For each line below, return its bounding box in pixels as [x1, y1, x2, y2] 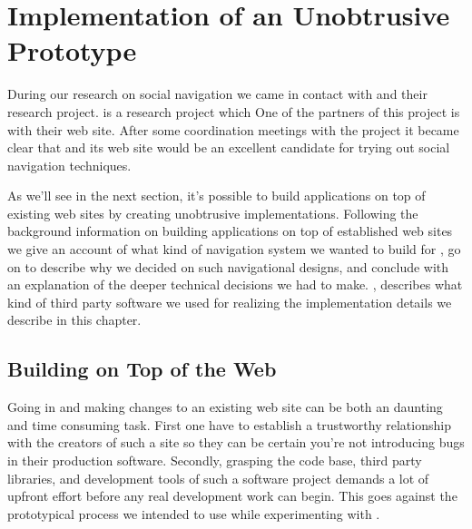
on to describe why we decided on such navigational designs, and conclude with [7, 257, 449, 276]
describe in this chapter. [7, 310, 142, 329]
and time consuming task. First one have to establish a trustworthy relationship [7, 415, 451, 434]
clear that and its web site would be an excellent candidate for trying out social [7, 138, 450, 157]
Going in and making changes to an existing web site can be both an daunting [7, 397, 443, 416]
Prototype [7, 32, 137, 69]
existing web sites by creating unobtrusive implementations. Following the [7, 203, 418, 222]
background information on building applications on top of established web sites [7, 221, 453, 240]
